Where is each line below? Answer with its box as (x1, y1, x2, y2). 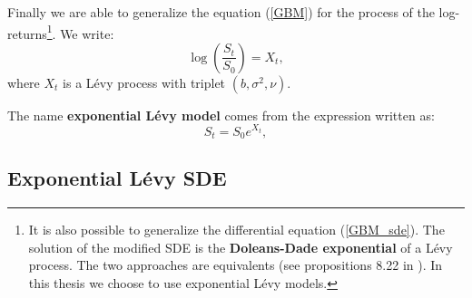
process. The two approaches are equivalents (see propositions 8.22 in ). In (28, 255, 443, 274)
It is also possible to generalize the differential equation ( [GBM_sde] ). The (28, 220, 445, 239)
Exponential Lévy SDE (7, 164, 227, 192)
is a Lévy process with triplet (63, 72, 226, 91)
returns (7, 24, 47, 43)
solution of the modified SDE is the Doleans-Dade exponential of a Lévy (28, 237, 453, 256)
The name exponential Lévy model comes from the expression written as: (7, 105, 435, 124)
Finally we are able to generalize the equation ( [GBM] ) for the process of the (7, 3, 435, 21)
